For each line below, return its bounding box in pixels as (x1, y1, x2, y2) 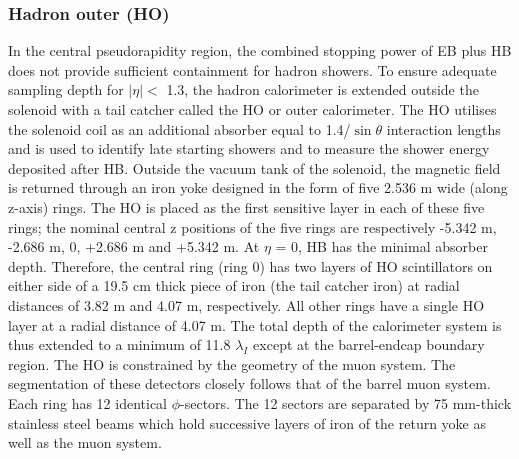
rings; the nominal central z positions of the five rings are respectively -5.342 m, (8, 216, 497, 237)
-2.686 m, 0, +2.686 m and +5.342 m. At (8, 236, 260, 257)
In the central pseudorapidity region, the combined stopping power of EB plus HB (8, 40, 512, 61)
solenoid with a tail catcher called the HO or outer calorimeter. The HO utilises (8, 99, 497, 119)
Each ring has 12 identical (8, 392, 167, 413)
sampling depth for (8, 79, 124, 100)
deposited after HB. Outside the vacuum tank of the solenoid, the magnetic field (8, 157, 501, 178)
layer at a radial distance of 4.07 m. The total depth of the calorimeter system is (8, 314, 502, 335)
